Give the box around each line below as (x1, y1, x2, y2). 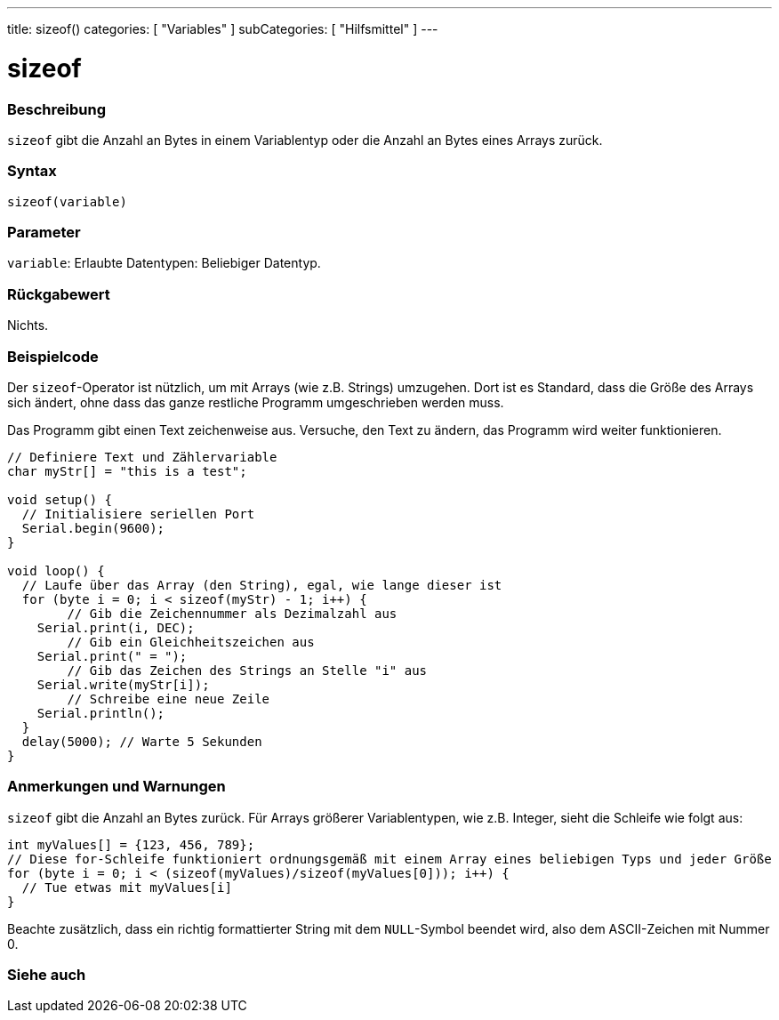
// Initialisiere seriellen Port (21, 506, 255, 521)
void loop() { (7, 563, 105, 578)
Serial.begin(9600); (21, 520, 165, 535)
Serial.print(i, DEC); (36, 620, 195, 635)
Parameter (7, 223, 81, 241)
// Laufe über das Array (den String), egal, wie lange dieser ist (21, 577, 502, 592)
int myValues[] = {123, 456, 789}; (7, 837, 255, 852)
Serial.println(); (36, 705, 165, 720)
